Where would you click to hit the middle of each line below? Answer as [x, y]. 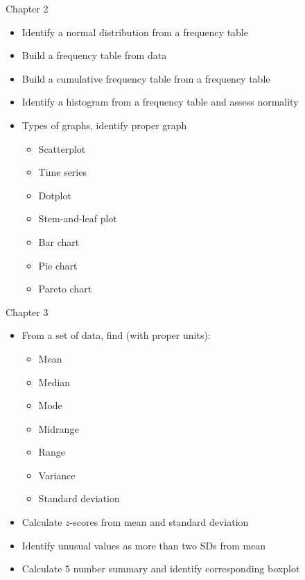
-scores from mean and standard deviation [159, 522]
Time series [62, 172]
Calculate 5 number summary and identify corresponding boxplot [161, 569]
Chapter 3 [27, 312]
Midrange [59, 428]
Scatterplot [62, 148]
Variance [57, 475]
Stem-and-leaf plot [78, 218]
